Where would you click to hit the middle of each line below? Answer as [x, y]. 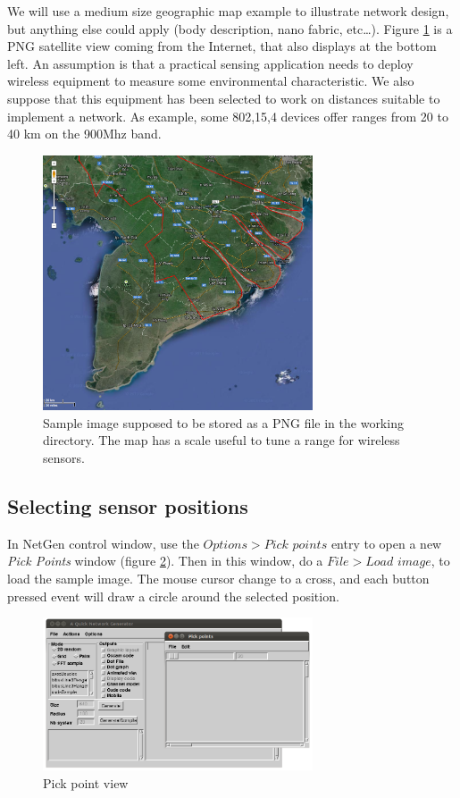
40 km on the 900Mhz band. [84, 134]
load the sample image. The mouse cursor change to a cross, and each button [218, 578]
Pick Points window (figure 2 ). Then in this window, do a [165, 561]
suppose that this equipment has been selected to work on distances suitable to [224, 98]
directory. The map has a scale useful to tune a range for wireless [222, 440]
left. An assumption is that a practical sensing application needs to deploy [210, 63]
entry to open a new [386, 543]
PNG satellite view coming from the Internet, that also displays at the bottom [222, 46]
